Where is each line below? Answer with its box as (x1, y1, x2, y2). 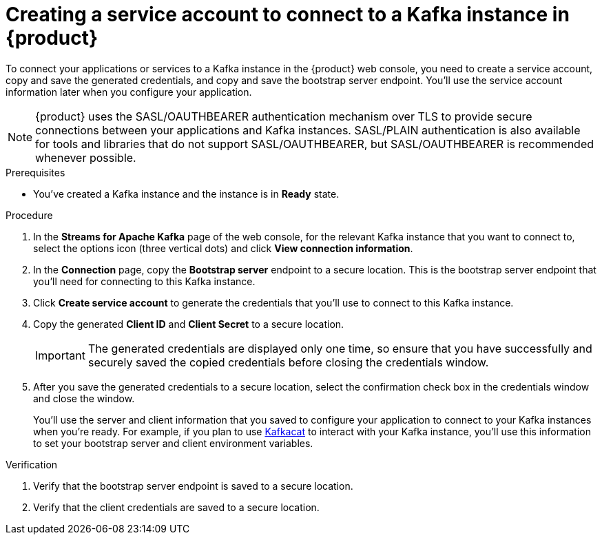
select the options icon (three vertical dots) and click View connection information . (33, 242, 413, 254)
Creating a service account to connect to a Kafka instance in (6, 3, 570, 26)
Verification (6, 458, 58, 470)
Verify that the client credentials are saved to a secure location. (33, 501, 320, 513)
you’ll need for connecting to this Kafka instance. (33, 275, 256, 287)
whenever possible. (35, 150, 136, 165)
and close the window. (33, 392, 135, 404)
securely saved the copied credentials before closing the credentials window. (87, 355, 489, 369)
